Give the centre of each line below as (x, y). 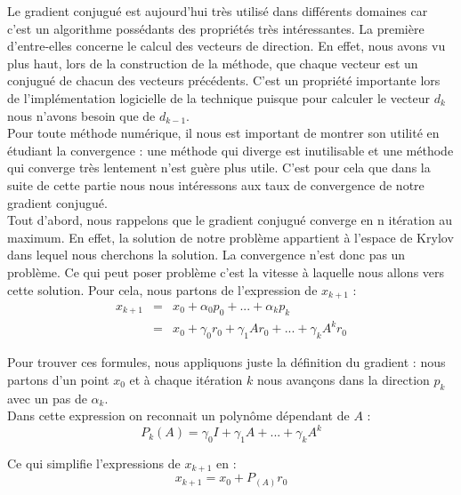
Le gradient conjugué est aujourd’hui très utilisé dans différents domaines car (218, 11)
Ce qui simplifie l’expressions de (94, 463)
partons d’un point (58, 379)
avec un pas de (47, 398)
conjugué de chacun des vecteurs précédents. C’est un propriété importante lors (224, 80)
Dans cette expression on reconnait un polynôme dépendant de (178, 415)
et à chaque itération (186, 379)
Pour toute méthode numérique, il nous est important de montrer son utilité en (223, 133)
